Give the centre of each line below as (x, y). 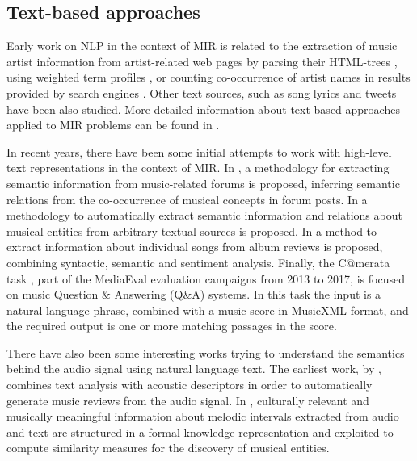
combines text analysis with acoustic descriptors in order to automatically (190, 385)
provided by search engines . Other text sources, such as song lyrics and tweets (202, 92)
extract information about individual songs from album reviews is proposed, (195, 247)
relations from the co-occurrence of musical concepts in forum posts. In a (187, 199)
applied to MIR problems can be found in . (113, 125)
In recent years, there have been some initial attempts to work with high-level (199, 151)
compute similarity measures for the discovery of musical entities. (168, 448)
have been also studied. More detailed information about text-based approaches (203, 109)
